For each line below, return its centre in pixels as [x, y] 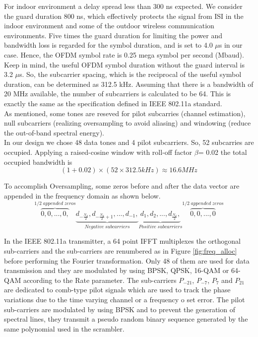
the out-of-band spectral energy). [54, 132]
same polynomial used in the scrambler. [64, 328]
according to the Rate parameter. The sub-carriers [100, 280]
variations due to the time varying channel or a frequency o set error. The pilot [125, 300]
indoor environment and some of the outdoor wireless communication [109, 26]
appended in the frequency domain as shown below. [82, 195]
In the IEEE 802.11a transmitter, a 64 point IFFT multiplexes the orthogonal [122, 241]
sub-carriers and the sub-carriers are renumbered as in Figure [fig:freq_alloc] [121, 251]
